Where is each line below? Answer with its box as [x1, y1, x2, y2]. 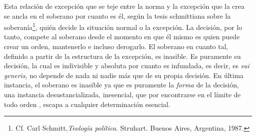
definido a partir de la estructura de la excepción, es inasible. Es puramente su [4, 51, 241, 61]
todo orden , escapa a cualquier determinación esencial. [4, 99, 170, 109]
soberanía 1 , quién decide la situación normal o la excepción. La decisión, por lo [4, 21, 242, 32]
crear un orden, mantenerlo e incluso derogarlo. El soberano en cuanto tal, [4, 41, 228, 52]
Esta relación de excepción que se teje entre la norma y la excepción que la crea [4, 1, 245, 11]
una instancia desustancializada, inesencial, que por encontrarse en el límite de [4, 89, 241, 99]
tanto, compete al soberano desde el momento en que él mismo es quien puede [4, 31, 240, 42]
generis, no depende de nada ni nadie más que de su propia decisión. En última [4, 70, 244, 80]
